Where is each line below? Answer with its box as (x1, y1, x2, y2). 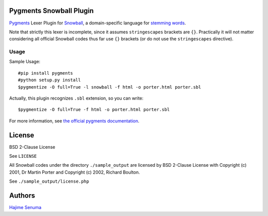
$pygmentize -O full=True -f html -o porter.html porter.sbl (18, 107, 170, 112)
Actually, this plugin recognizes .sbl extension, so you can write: (9, 95, 144, 101)
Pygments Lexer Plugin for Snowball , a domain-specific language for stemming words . (9, 20, 186, 26)
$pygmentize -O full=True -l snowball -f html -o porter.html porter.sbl (18, 84, 201, 90)
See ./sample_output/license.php (9, 178, 89, 184)
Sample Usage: (9, 59, 41, 65)
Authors (9, 192, 35, 200)
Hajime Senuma (9, 205, 42, 211)
